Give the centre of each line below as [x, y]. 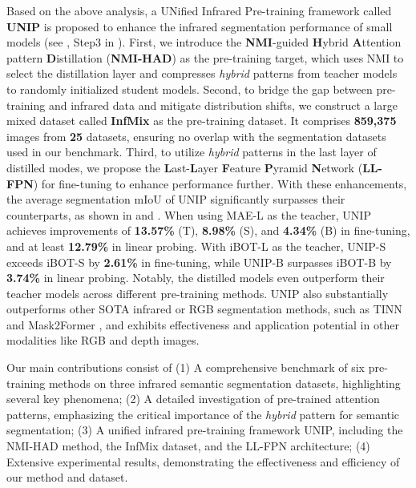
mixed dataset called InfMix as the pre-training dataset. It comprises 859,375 [202, 121]
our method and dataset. [67, 477]
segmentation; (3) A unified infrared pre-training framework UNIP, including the [205, 430]
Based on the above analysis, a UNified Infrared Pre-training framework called [199, 10]
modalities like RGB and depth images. [103, 340]
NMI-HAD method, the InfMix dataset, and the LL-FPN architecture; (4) [188, 446]
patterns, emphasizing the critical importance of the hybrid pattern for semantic [203, 414]
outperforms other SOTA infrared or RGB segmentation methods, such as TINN [204, 309]
